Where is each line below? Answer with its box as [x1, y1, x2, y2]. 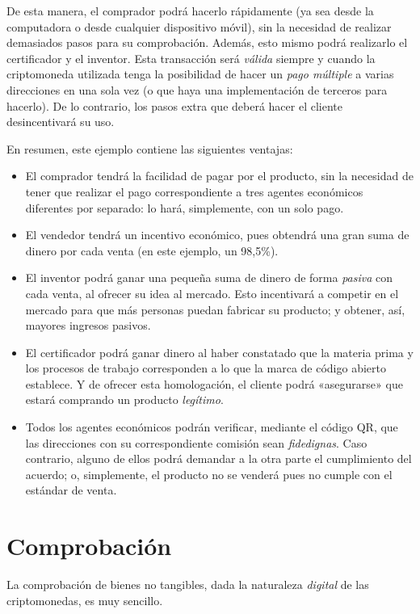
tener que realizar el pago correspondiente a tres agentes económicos [25, 183, 363, 200]
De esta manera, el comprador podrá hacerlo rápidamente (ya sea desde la [6, 2, 374, 19]
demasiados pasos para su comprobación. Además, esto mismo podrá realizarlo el [6, 34, 408, 51]
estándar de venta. [25, 482, 117, 498]
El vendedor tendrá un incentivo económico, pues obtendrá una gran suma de [25, 226, 409, 243]
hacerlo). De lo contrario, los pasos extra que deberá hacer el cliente [6, 97, 342, 114]
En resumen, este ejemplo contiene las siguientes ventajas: [6, 140, 293, 157]
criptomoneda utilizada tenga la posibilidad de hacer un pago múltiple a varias [6, 65, 394, 82]
